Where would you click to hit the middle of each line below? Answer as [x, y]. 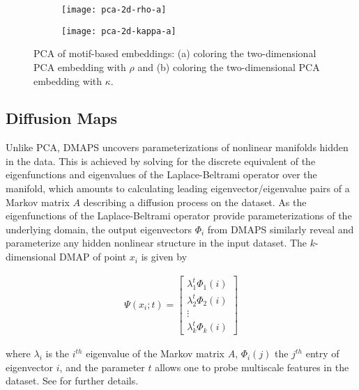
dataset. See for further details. [72, 381]
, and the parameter [102, 367]
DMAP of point [93, 257]
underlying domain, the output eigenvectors [99, 229]
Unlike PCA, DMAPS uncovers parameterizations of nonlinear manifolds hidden [177, 147]
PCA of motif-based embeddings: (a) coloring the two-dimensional [175, 53]
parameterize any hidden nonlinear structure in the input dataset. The [156, 243]
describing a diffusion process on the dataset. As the [195, 202]
